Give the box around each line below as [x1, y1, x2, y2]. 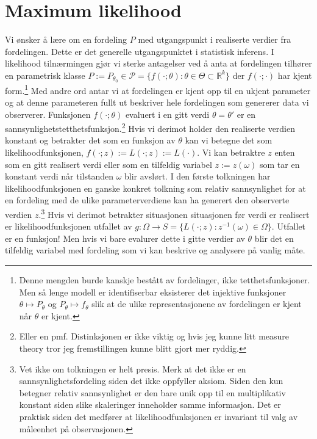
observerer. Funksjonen [5, 107, 91, 120]
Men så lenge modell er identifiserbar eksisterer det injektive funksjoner [19, 285, 287, 298]
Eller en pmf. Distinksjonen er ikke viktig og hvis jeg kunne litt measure [19, 330, 290, 343]
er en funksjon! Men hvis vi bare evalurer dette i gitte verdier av [5, 231, 245, 244]
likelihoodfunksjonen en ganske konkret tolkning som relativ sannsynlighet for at [5, 181, 306, 194]
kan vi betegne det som [185, 134, 272, 147]
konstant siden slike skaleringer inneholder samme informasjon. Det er [19, 398, 281, 411]
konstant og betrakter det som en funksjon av [5, 134, 176, 147]
